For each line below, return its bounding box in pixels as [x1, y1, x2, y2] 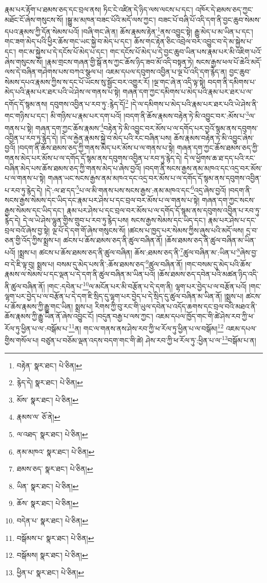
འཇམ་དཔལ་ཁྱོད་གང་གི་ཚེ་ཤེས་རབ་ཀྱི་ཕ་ [155, 311, 255, 322]
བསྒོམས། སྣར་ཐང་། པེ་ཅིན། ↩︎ [16, 550, 88, 560]
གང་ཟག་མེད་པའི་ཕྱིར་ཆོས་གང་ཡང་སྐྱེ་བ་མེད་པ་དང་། [5, 36, 132, 47]
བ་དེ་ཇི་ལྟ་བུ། [5, 258, 35, 269]
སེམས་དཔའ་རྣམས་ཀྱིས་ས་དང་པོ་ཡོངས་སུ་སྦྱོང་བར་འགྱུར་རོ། [5, 76, 150, 87]
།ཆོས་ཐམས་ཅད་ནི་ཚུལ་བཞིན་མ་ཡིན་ [165, 235, 256, 246]
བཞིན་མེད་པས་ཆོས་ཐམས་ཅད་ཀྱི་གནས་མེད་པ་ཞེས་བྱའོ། [5, 162, 141, 173]
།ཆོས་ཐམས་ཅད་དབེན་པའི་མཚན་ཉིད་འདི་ [157, 269, 258, 279]
